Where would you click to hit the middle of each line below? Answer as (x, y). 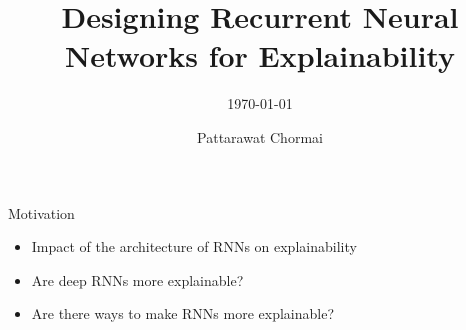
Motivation (41, 212)
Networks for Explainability (260, 55)
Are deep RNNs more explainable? (137, 279)
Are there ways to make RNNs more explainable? (182, 313)
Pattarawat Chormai (260, 136)
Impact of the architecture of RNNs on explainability (194, 246)
